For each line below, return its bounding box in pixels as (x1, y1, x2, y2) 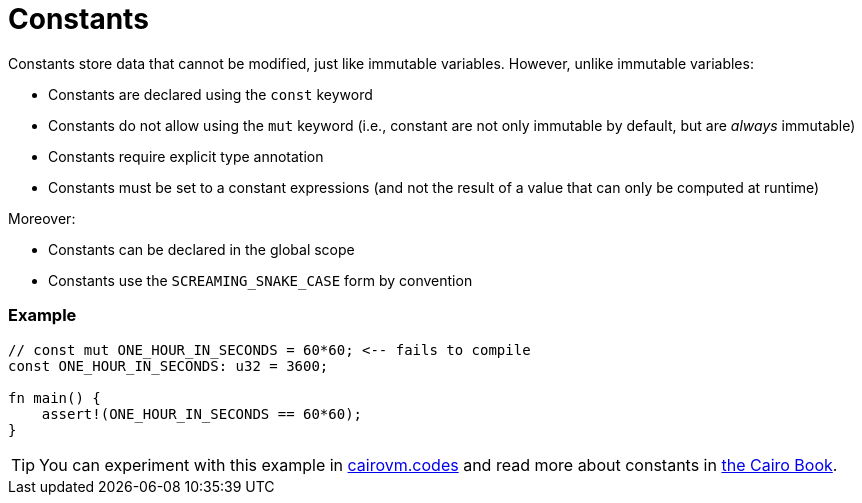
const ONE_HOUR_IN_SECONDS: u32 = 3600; (8, 357, 329, 374)
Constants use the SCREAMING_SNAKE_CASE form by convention (48, 271, 473, 289)
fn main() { (8, 389, 101, 406)
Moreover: (8, 209, 76, 227)
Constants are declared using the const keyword (48, 85, 373, 103)
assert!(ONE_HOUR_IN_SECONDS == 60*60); (41, 405, 363, 422)
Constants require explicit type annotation (48, 147, 324, 165)
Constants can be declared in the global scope (48, 240, 355, 258)
